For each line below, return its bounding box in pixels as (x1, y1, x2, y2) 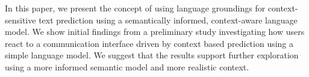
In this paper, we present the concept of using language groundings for (5, 2, 266, 14)
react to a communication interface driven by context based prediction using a (5, 37, 294, 49)
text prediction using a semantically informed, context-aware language (39, 13, 298, 26)
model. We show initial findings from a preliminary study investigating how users (5, 25, 305, 38)
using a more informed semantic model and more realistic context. (5, 60, 249, 73)
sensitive (5, 13, 36, 26)
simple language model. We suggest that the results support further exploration (5, 49, 299, 61)
